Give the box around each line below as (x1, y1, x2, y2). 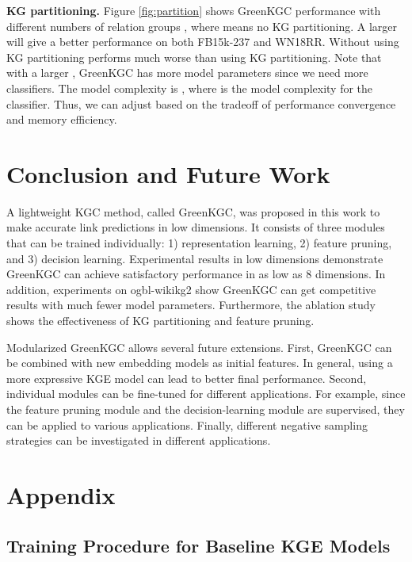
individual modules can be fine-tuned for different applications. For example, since (6, 385, 406, 402)
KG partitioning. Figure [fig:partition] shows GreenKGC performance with (6, 2, 381, 18)
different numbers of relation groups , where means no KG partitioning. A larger (6, 17, 397, 34)
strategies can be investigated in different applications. (6, 432, 271, 449)
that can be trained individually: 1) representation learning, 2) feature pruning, (6, 235, 392, 251)
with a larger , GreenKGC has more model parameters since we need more (6, 64, 368, 81)
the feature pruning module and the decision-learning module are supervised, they (6, 401, 405, 417)
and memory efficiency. (6, 111, 117, 128)
